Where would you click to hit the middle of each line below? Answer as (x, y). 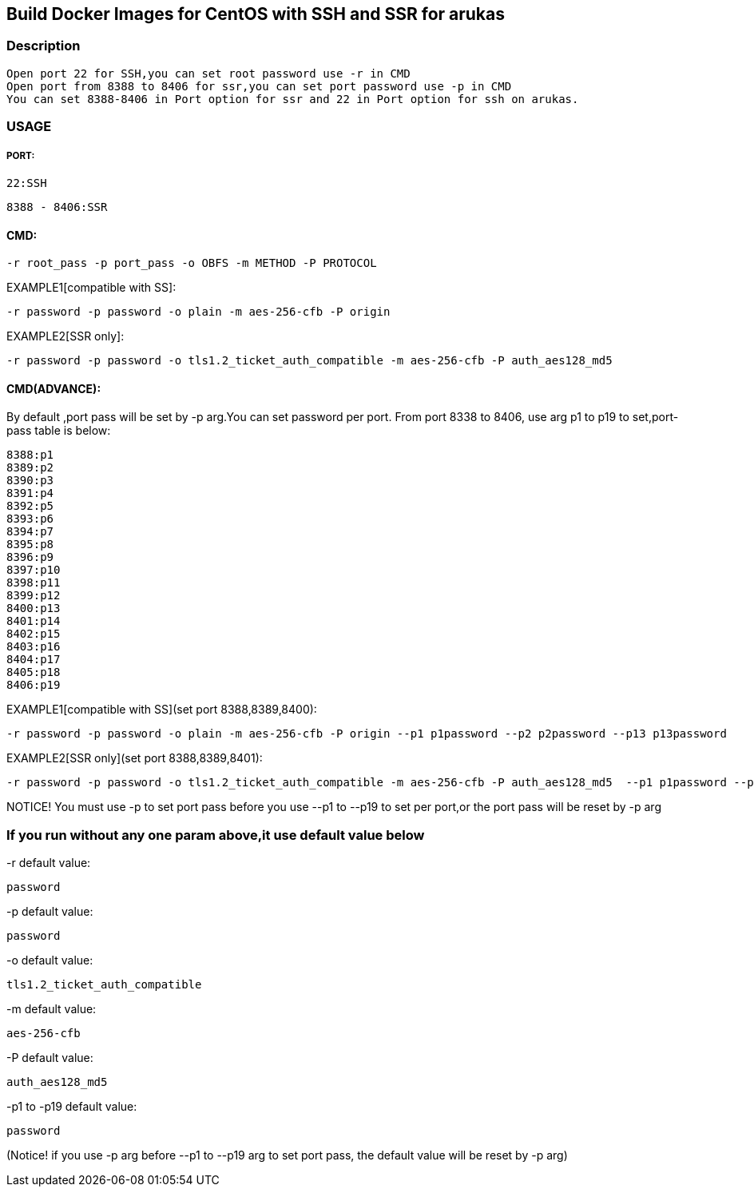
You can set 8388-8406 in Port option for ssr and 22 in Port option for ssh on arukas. (293, 99)
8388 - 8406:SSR (57, 207)
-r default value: (49, 863)
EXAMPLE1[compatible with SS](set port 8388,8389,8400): (162, 710)
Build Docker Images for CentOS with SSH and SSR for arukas (256, 14)
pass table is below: (59, 431)
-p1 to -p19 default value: (72, 1107)
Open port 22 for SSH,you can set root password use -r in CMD (208, 73)
